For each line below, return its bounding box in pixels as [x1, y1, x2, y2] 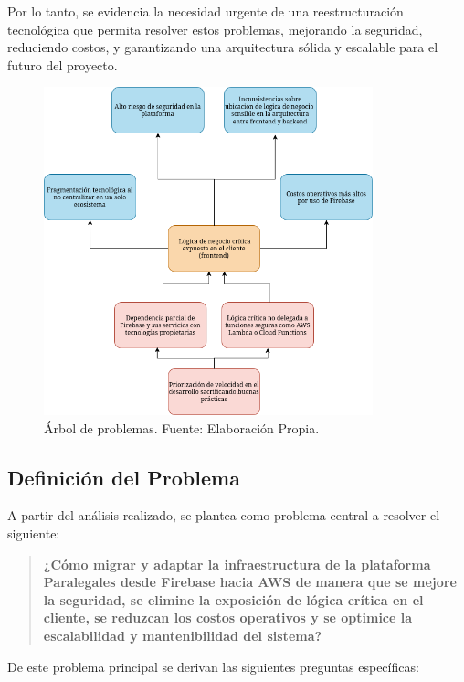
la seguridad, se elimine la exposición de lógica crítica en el [43, 590, 424, 609]
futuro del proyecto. [7, 55, 118, 74]
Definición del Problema [7, 463, 240, 491]
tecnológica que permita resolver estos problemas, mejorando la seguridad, [7, 19, 423, 38]
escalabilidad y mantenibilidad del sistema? [43, 626, 322, 645]
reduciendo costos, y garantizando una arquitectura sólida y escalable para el [7, 37, 438, 57]
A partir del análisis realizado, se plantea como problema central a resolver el [7, 506, 440, 525]
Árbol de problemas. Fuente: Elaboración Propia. [44, 418, 320, 437]
